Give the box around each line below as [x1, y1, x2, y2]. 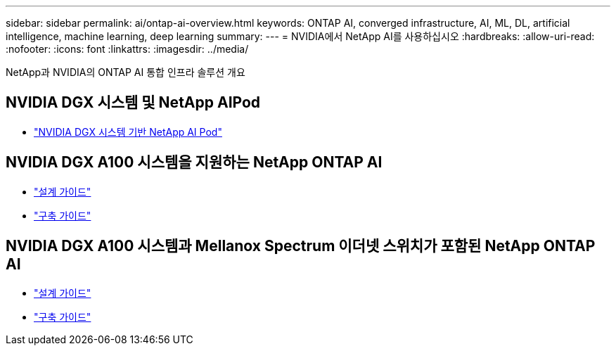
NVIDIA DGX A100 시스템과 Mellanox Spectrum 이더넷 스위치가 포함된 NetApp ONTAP [6, 237, 596, 255]
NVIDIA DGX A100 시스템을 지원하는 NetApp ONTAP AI [6, 153, 383, 172]
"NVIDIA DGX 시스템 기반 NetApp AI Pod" [34, 125, 222, 138]
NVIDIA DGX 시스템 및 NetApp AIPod [6, 94, 261, 112]
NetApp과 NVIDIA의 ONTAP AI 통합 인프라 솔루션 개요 [6, 66, 245, 78]
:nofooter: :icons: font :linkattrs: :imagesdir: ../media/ [6, 43, 249, 55]
